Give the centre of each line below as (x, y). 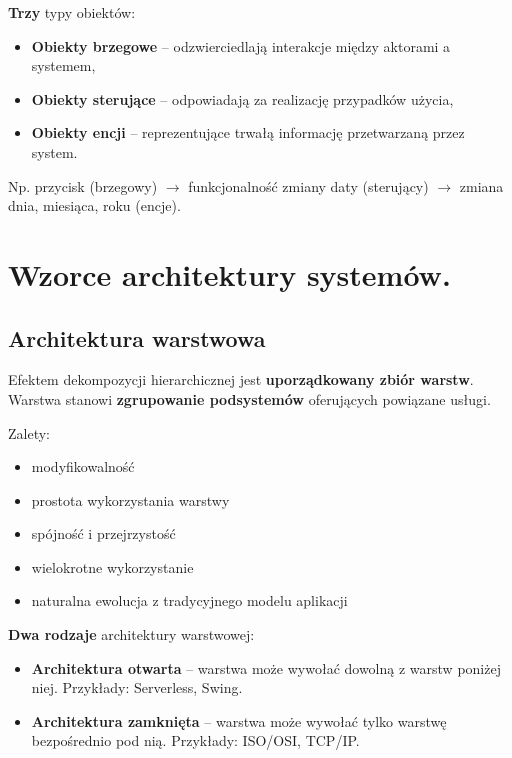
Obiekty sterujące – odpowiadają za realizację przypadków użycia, (242, 98)
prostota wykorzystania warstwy (130, 499)
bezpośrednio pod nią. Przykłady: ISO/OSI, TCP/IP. (195, 740)
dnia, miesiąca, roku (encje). (94, 205)
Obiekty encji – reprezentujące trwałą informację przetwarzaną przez (248, 132)
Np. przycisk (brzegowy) (83, 185)
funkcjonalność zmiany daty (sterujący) (308, 185)
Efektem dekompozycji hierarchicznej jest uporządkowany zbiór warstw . (241, 379)
